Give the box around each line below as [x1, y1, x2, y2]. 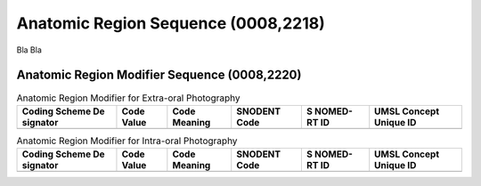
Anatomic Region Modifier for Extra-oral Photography [16, 92, 240, 104]
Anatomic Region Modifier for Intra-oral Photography [16, 134, 238, 147]
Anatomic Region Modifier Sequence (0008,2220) [16, 68, 302, 83]
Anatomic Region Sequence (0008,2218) [16, 13, 325, 33]
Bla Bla [16, 44, 42, 55]
